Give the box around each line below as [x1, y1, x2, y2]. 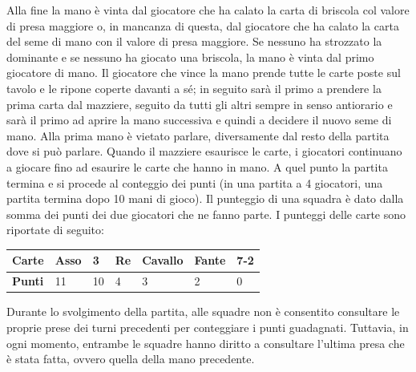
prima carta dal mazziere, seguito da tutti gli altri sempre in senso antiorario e [6, 95, 393, 112]
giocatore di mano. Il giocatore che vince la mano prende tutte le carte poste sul [6, 64, 401, 81]
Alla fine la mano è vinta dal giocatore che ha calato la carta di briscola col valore [6, 2, 410, 18]
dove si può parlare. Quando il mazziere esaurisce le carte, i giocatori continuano [6, 143, 402, 160]
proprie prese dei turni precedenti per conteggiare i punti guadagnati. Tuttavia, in [6, 318, 409, 335]
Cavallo [142, 252, 184, 269]
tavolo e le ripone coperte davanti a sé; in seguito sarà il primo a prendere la [6, 79, 382, 96]
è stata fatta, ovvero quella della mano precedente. [6, 350, 255, 367]
